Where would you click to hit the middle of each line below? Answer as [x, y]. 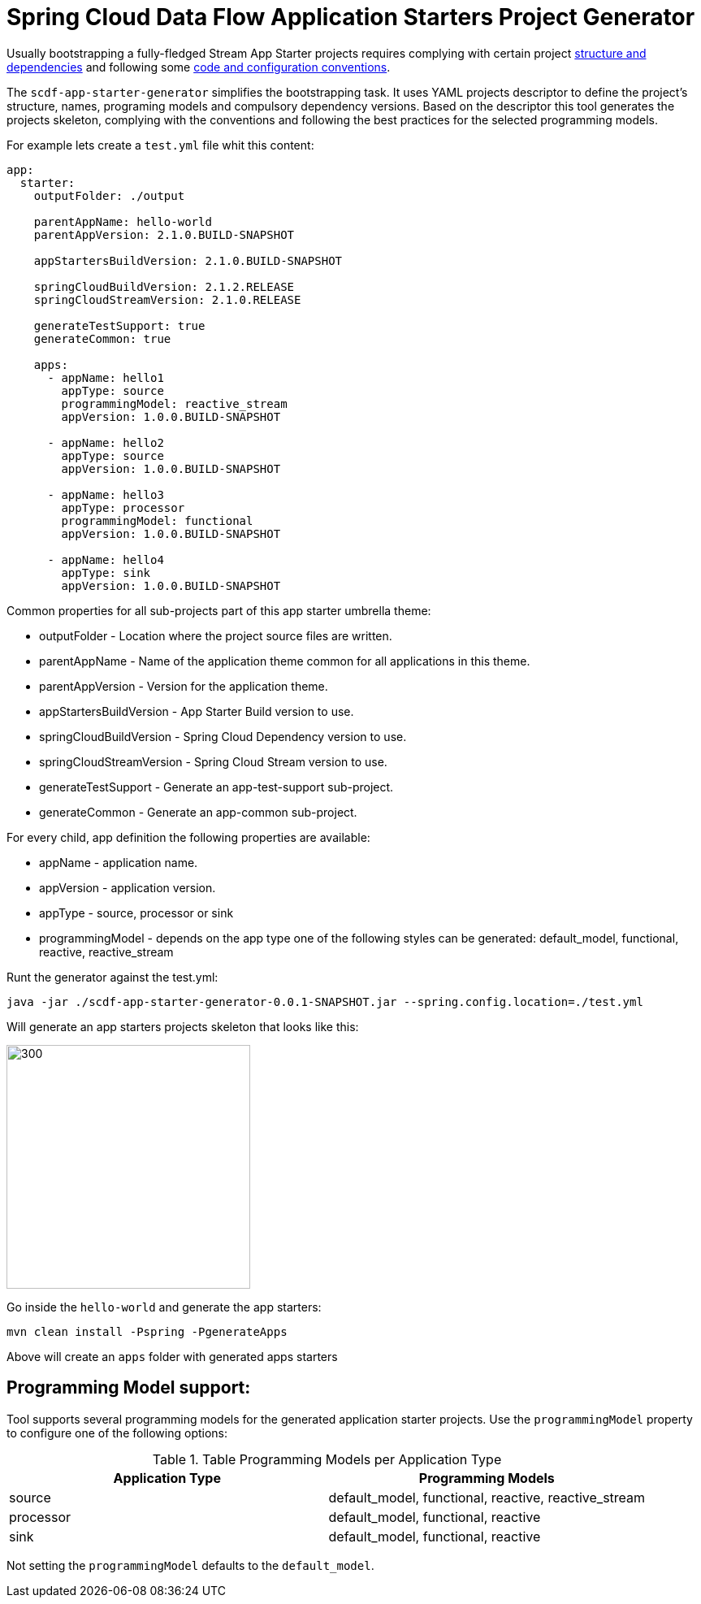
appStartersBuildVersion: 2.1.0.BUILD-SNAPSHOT [188, 260]
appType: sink [106, 572]
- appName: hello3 [106, 494]
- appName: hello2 [106, 442]
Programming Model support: [129, 1388]
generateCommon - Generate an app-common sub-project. [198, 812]
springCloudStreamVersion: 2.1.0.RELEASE [167, 299]
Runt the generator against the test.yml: [113, 977]
